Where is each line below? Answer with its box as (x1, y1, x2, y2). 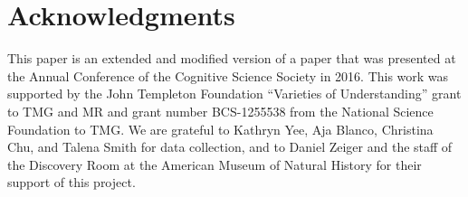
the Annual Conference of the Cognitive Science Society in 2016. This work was (7, 66, 449, 85)
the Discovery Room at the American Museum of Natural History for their (7, 155, 422, 174)
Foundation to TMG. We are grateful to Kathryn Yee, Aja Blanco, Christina (7, 119, 434, 138)
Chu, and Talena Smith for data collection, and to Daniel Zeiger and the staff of (7, 137, 453, 156)
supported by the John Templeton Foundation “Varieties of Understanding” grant (7, 84, 462, 103)
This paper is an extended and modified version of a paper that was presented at (7, 49, 456, 68)
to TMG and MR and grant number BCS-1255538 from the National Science (7, 101, 434, 120)
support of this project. (7, 173, 136, 192)
